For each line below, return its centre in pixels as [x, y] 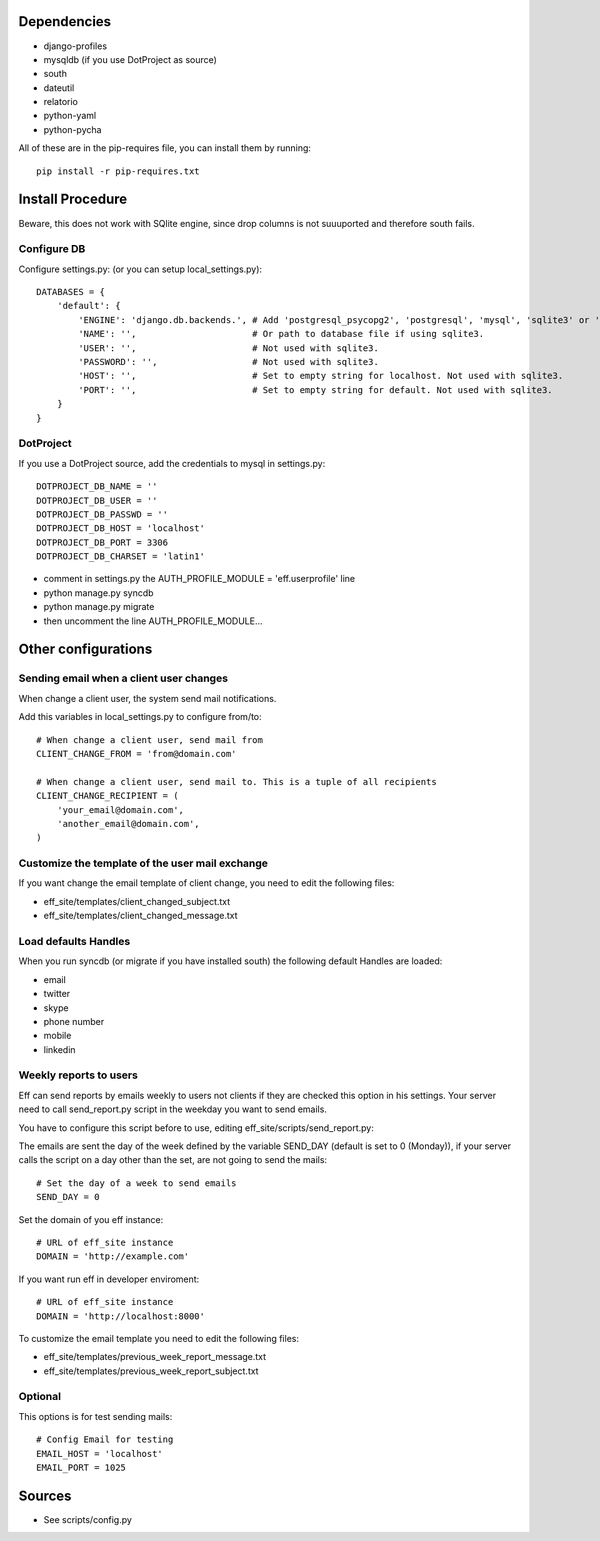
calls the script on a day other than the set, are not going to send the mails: [173, 1160]
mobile [57, 1036]
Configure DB [52, 249]
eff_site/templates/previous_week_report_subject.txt [151, 1371]
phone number [74, 1021]
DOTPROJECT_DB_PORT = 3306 [102, 542]
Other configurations [85, 649]
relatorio [61, 102]
